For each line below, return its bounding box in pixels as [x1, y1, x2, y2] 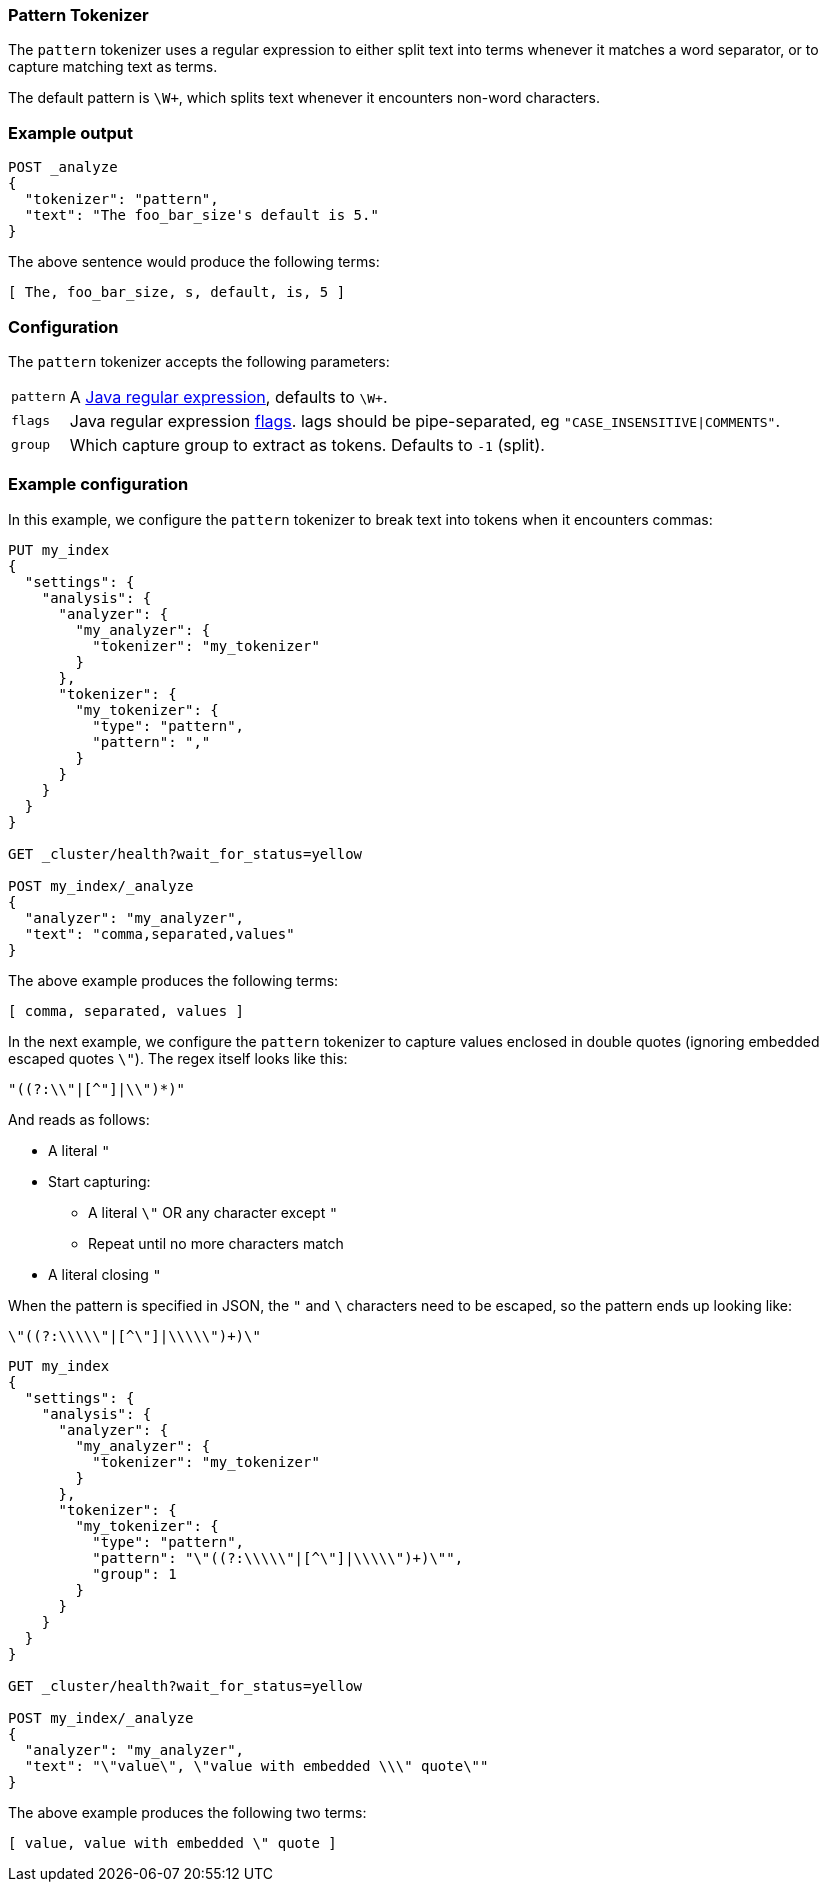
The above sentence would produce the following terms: [8, 253, 380, 271]
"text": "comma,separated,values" [24, 925, 295, 942]
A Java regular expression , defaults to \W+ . [69, 386, 388, 407]
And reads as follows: [8, 1110, 150, 1128]
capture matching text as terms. [8, 58, 218, 76]
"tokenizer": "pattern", [24, 191, 219, 208]
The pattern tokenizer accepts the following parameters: [8, 352, 390, 370]
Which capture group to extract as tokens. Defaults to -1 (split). [69, 434, 545, 455]
